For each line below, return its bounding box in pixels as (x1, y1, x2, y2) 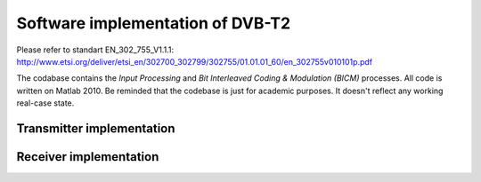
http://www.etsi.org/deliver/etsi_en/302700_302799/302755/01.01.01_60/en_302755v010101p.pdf (16, 56, 373, 67)
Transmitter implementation (16, 121, 175, 136)
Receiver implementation (16, 149, 159, 164)
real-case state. (16, 98, 75, 108)
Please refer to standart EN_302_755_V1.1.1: (16, 44, 174, 55)
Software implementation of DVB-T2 (16, 13, 291, 33)
